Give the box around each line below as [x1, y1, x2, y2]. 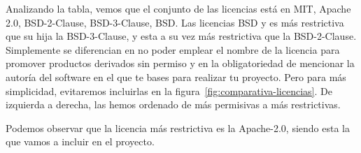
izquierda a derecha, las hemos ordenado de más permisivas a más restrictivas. [6, 97, 341, 112]
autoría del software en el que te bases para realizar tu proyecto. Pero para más [6, 69, 346, 84]
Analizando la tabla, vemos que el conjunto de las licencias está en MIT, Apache [6, 1, 351, 15]
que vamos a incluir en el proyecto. [6, 134, 155, 149]
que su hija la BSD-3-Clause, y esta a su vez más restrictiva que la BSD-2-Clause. [6, 29, 357, 43]
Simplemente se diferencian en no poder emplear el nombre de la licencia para [6, 42, 340, 57]
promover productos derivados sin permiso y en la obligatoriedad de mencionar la [6, 56, 355, 71]
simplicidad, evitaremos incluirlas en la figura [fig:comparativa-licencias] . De [6, 83, 332, 98]
